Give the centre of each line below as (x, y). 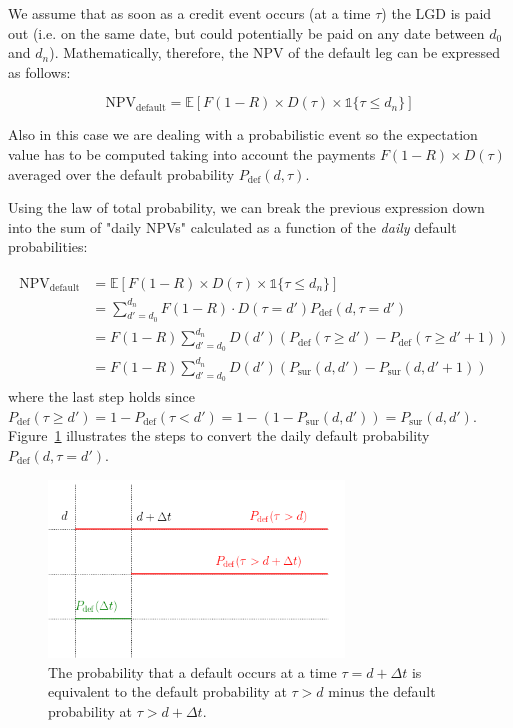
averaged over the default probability (121, 173)
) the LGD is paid (436, 13)
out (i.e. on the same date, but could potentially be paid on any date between (246, 32)
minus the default (382, 691)
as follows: (39, 71)
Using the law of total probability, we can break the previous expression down (246, 207)
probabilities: (48, 246)
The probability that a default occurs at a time (192, 671)
